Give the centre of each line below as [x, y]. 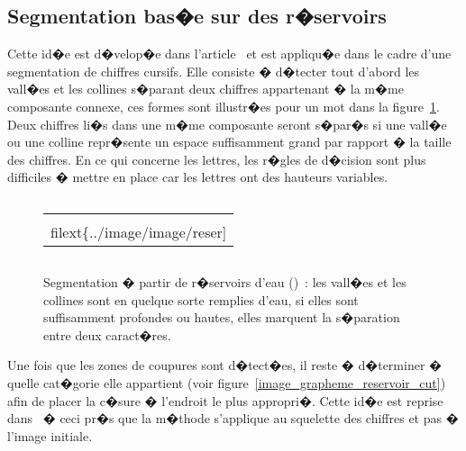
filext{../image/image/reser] [139, 231]
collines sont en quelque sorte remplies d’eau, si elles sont [201, 299]
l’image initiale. [50, 435]
